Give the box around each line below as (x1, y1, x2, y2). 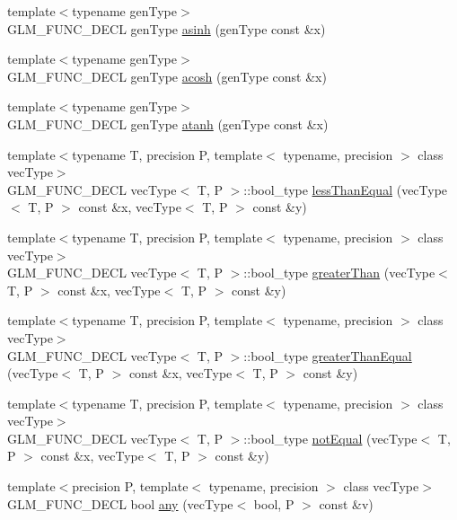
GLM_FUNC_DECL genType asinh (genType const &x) (7, 19, 326, 38)
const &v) (319, 494, 374, 513)
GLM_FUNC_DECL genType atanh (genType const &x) (7, 114, 329, 133)
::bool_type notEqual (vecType (243, 428, 417, 447)
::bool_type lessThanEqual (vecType (243, 180, 448, 198)
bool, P (253, 494, 294, 513)
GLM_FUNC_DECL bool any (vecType (7, 494, 233, 513)
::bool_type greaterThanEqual (243, 346, 412, 365)
